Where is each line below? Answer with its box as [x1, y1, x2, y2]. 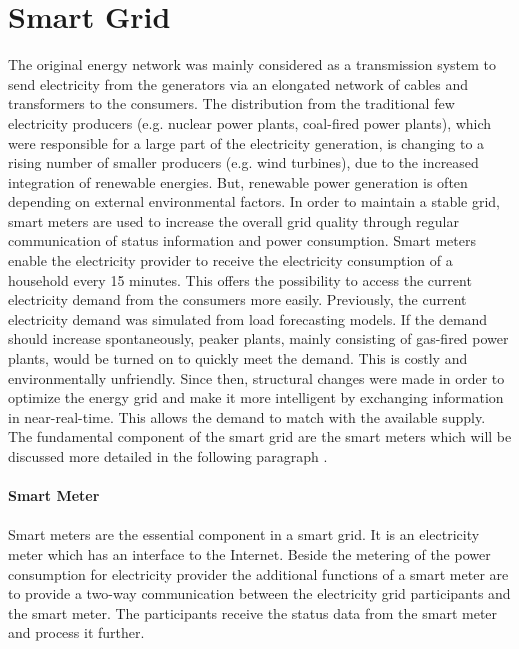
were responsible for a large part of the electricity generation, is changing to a [8, 132, 485, 153]
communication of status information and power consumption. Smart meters [8, 230, 476, 251]
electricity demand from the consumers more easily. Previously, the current [8, 289, 467, 310]
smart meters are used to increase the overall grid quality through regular [8, 210, 459, 231]
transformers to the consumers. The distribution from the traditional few [8, 93, 455, 114]
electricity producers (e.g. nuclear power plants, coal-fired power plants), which [8, 112, 492, 133]
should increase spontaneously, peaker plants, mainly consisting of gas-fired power [8, 328, 509, 349]
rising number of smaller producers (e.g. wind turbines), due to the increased [8, 152, 479, 173]
